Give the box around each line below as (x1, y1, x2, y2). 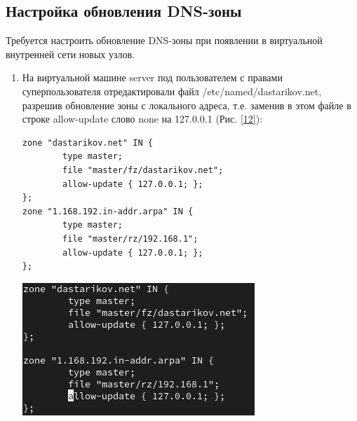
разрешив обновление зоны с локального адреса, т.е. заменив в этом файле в (22, 97, 351, 112)
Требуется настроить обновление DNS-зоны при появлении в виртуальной (6, 33, 323, 48)
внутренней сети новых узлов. (6, 46, 135, 61)
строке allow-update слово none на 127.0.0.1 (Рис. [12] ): (22, 111, 263, 126)
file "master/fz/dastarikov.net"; (62, 165, 224, 175)
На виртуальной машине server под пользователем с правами (22, 70, 283, 85)
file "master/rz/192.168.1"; (62, 233, 198, 244)
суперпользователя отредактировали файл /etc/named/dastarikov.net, (22, 83, 322, 98)
